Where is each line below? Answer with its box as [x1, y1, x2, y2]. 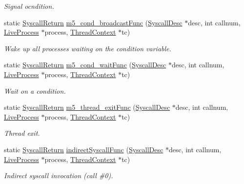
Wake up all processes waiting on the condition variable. [4, 43, 171, 53]
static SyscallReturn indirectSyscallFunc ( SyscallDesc [4, 144, 163, 154]
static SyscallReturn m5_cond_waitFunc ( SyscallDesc [4, 60, 166, 70]
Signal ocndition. [4, 1, 54, 11]
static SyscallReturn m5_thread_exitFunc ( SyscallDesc [4, 102, 170, 112]
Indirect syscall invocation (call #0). [4, 170, 113, 181]
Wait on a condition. [4, 85, 66, 96]
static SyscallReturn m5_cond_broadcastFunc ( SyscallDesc [4, 17, 183, 27]
